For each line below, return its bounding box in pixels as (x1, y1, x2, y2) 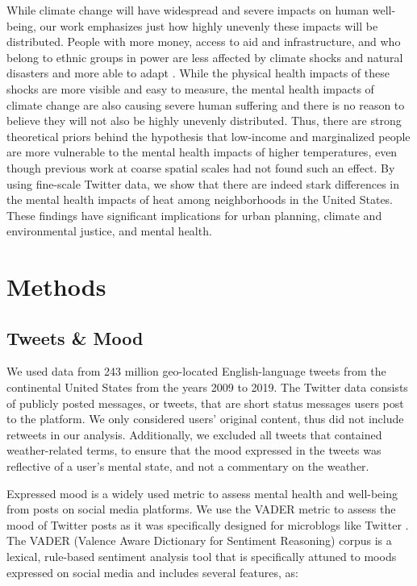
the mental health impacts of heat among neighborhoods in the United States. (6, 191, 394, 208)
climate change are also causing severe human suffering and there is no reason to (6, 96, 405, 113)
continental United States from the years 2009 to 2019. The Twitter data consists (6, 379, 408, 396)
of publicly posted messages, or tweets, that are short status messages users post (6, 394, 404, 411)
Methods (6, 270, 106, 303)
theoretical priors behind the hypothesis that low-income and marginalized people (6, 127, 411, 144)
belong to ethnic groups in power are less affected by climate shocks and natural (6, 48, 403, 65)
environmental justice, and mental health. (6, 222, 212, 239)
